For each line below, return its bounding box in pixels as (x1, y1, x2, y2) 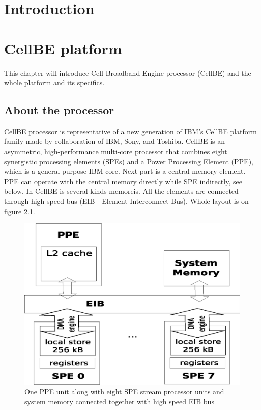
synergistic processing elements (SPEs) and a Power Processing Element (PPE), (4, 156, 253, 166)
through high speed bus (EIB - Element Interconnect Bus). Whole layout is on (4, 196, 249, 207)
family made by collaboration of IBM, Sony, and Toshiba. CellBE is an (4, 136, 225, 147)
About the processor (4, 102, 114, 118)
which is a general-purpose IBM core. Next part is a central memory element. (4, 166, 246, 177)
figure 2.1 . (4, 206, 35, 216)
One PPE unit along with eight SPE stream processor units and (24, 386, 224, 397)
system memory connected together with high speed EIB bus (24, 396, 214, 406)
